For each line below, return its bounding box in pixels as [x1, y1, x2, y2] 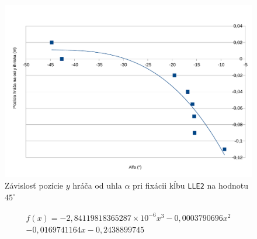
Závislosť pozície [5, 179, 64, 191]
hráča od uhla [72, 179, 122, 191]
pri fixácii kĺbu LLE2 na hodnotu [133, 179, 248, 191]
